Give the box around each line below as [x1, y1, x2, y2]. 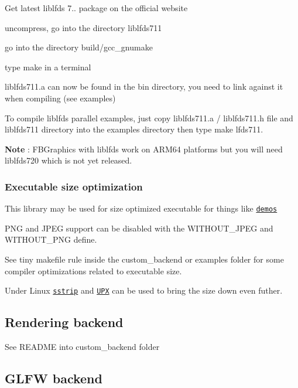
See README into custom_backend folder [5, 341, 160, 353]
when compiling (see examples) [5, 91, 116, 104]
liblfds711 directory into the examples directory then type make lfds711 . [5, 123, 263, 135]
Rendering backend [5, 313, 124, 331]
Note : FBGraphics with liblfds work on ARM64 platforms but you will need [5, 142, 283, 155]
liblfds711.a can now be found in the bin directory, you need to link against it [5, 80, 283, 93]
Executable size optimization [5, 179, 143, 193]
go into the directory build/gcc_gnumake [5, 41, 153, 53]
